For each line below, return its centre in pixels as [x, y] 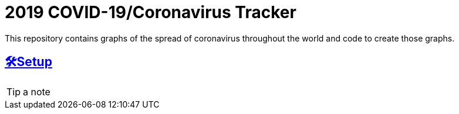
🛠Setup [28, 62]
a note [37, 91]
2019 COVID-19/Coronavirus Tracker [151, 12]
